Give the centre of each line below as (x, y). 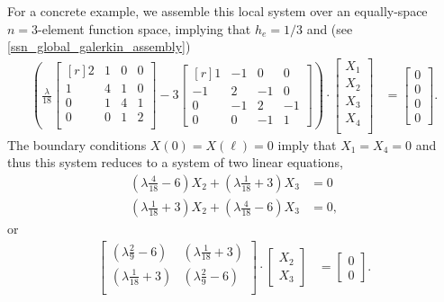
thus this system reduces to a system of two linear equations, (175, 162)
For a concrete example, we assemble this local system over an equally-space (217, 11)
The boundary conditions (77, 144)
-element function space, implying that (145, 28)
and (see (330, 28)
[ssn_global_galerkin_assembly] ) (99, 46)
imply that (307, 144)
